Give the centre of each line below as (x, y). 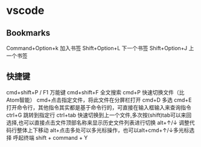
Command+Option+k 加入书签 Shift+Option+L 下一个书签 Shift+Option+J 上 (100, 48)
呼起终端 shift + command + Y (50, 137)
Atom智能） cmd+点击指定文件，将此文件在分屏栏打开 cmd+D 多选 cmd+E (99, 100)
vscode (25, 11)
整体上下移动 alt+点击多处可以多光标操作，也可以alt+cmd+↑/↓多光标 (103, 130)
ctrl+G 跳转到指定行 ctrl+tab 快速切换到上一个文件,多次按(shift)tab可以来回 (99, 115)
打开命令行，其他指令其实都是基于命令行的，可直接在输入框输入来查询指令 (99, 107)
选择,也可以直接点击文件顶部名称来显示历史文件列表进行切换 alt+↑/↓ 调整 (98, 122)
